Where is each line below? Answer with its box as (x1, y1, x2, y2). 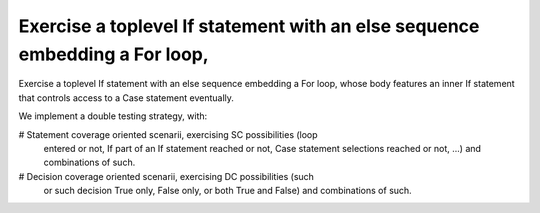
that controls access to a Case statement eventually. (18, 91, 235, 104)
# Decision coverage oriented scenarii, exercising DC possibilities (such (18, 170, 315, 182)
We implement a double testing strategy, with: (18, 110, 208, 122)
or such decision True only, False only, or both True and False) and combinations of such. (43, 185, 412, 197)
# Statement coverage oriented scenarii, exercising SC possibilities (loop (18, 128, 319, 140)
